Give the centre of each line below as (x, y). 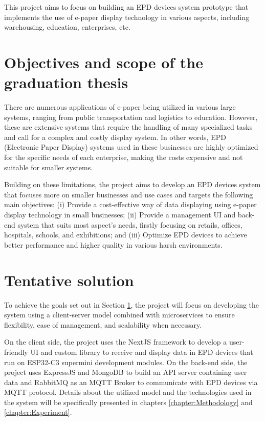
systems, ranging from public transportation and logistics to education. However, (131, 117)
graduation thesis (66, 82)
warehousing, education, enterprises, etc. (67, 27)
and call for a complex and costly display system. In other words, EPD (115, 137)
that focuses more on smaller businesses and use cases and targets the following (129, 194)
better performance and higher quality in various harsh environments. (113, 244)
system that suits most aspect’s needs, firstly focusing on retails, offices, (130, 224)
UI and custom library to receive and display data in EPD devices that (142, 352)
